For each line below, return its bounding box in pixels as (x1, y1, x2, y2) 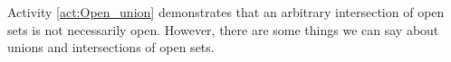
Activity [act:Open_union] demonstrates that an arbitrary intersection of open (7, 3, 445, 21)
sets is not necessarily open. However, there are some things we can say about (7, 20, 439, 39)
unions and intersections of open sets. (7, 38, 215, 57)
